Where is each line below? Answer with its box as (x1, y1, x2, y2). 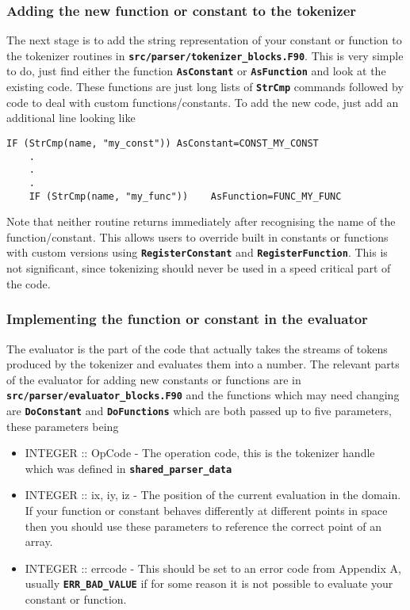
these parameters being (6, 417, 119, 434)
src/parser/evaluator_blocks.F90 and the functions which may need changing (6, 387, 400, 403)
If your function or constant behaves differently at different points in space (25, 502, 388, 519)
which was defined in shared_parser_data (25, 459, 232, 476)
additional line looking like (6, 109, 136, 126)
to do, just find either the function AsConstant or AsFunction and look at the (6, 63, 386, 79)
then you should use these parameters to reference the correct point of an (25, 517, 382, 534)
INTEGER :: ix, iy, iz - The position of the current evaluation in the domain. (25, 486, 401, 503)
